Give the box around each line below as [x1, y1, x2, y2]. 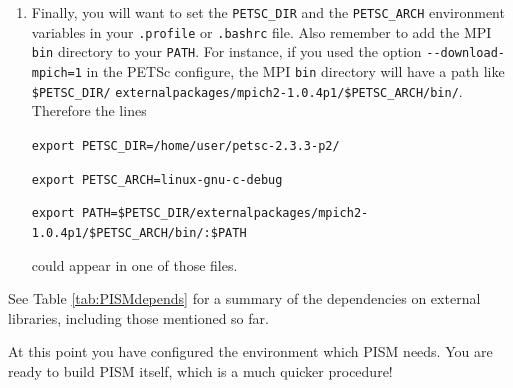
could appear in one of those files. [31, 254, 238, 275]
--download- [426, 46, 505, 61]
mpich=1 [31, 65, 82, 80]
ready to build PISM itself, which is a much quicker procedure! [8, 360, 393, 381]
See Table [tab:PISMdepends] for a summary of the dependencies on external [8, 288, 481, 309]
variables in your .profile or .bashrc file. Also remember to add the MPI [31, 21, 492, 42]
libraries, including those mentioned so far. [8, 307, 269, 328]
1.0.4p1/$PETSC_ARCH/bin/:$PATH [31, 225, 247, 240]
